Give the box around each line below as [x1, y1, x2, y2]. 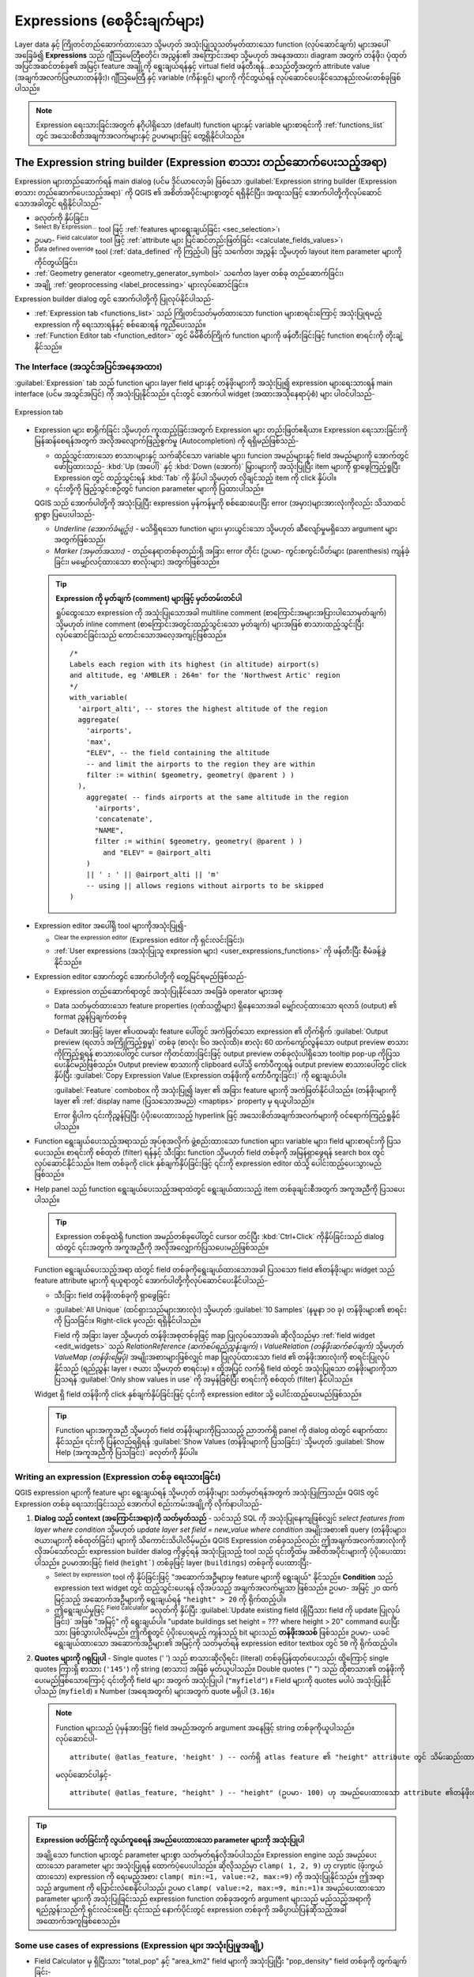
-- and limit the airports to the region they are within [85, 759, 316, 769]
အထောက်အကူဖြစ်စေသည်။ [36, 1916, 121, 1926]
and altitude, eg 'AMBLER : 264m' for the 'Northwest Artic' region [70, 671, 340, 680]
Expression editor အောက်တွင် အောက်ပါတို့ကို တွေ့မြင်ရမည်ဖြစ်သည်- [34, 972, 248, 981]
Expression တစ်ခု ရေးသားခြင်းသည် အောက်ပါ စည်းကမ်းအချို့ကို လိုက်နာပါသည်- [14, 1499, 262, 1508]
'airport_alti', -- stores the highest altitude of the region [77, 704, 328, 713]
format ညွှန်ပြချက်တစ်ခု [54, 1012, 127, 1022]
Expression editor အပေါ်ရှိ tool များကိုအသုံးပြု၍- [34, 920, 187, 930]
